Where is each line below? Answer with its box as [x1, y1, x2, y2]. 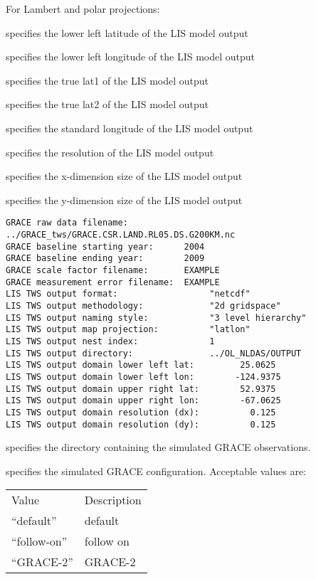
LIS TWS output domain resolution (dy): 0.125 [6, 419, 276, 430]
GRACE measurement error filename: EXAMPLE [6, 277, 220, 287]
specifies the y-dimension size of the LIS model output [6, 192, 243, 207]
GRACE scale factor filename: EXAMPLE [6, 265, 220, 275]
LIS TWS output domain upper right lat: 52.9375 [6, 383, 276, 394]
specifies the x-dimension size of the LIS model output [6, 169, 243, 184]
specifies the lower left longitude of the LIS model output [6, 49, 255, 64]
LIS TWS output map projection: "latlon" [6, 324, 251, 335]
